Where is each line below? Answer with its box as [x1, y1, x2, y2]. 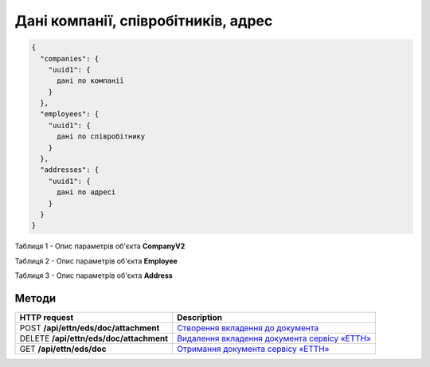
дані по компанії [57, 76, 125, 85]
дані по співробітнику [57, 132, 146, 141]
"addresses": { [40, 166, 100, 174]
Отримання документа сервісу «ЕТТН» [176, 343, 330, 354]
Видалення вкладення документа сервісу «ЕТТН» [176, 333, 372, 344]
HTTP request [19, 312, 74, 323]
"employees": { [40, 110, 100, 119]
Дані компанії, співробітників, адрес [14, 12, 273, 29]
